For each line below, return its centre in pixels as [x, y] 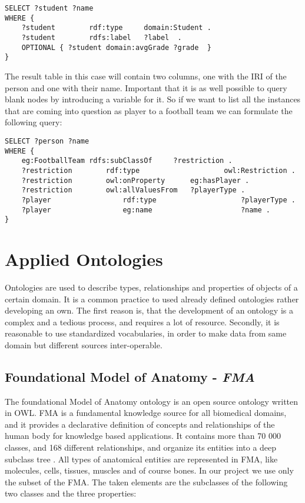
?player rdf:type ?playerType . [158, 200]
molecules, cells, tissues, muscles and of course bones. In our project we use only [149, 470]
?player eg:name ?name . [146, 210]
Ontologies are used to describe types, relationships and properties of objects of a [151, 287]
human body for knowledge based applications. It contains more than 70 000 [143, 436]
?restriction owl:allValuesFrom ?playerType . [133, 190]
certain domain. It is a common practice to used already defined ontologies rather [152, 299]
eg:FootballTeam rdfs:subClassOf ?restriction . [127, 161]
